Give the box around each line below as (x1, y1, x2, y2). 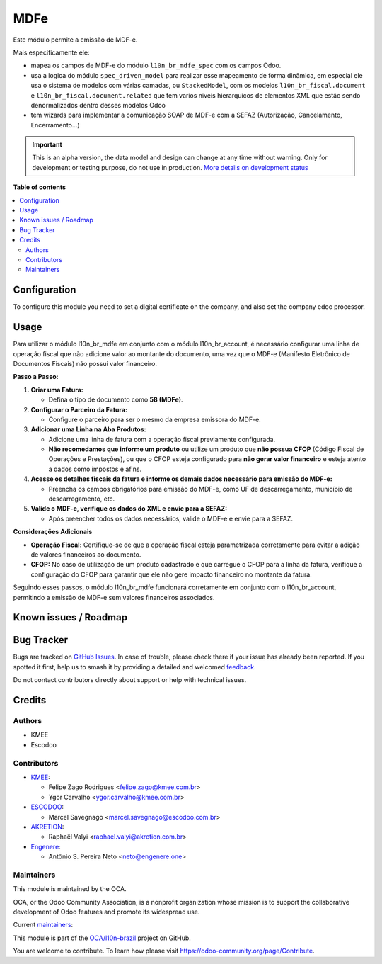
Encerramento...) (30, 120, 81, 129)
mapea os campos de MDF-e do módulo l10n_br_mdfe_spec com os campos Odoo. (30, 61, 282, 70)
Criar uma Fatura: (30, 385, 84, 394)
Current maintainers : (13, 921, 74, 929)
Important (32, 140, 63, 149)
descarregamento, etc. (48, 494, 115, 503)
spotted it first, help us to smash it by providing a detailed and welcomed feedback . (13, 662, 256, 671)
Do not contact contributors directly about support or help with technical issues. (13, 676, 247, 684)
